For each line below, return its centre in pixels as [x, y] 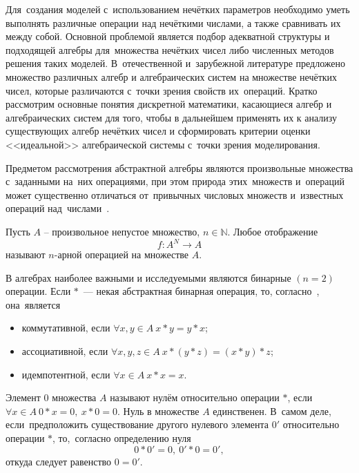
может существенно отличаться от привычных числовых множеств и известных [175, 194]
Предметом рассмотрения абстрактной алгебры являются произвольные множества [179, 167]
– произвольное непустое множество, [122, 231]
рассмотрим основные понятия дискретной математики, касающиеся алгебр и [169, 104]
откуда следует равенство [59, 461]
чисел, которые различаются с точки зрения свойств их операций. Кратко [162, 90]
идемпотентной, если [66, 374]
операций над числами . [58, 208]
